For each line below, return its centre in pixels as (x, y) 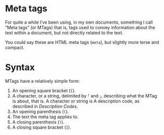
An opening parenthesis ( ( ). (41, 111)
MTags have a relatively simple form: (42, 81)
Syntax (20, 67)
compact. (15, 47)
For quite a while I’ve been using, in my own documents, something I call (79, 22)
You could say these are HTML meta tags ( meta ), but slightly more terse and (82, 42)
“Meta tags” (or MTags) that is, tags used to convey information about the (80, 27)
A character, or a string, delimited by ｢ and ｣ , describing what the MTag (84, 96)
